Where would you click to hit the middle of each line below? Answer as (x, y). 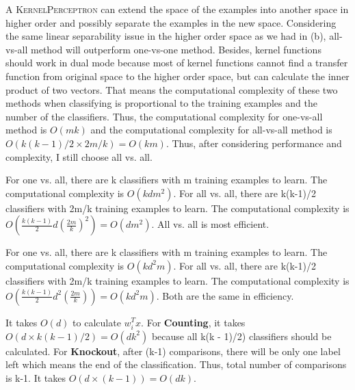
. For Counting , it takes (193, 322)
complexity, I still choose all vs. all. (79, 156)
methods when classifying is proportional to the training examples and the (161, 103)
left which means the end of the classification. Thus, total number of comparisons (176, 364)
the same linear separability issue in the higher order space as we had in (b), (166, 36)
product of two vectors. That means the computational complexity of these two (172, 89)
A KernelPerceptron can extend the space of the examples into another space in (177, 9)
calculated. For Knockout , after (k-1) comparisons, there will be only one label (173, 351)
